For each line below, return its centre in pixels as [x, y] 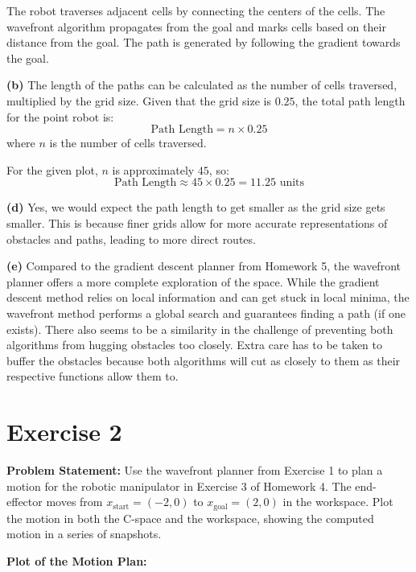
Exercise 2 [64, 432]
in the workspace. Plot [338, 502]
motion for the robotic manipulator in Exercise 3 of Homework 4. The [179, 486]
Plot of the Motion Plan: [77, 560]
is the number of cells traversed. [128, 143]
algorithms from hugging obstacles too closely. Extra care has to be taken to [194, 345]
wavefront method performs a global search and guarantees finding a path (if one [206, 313]
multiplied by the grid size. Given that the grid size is [139, 100]
